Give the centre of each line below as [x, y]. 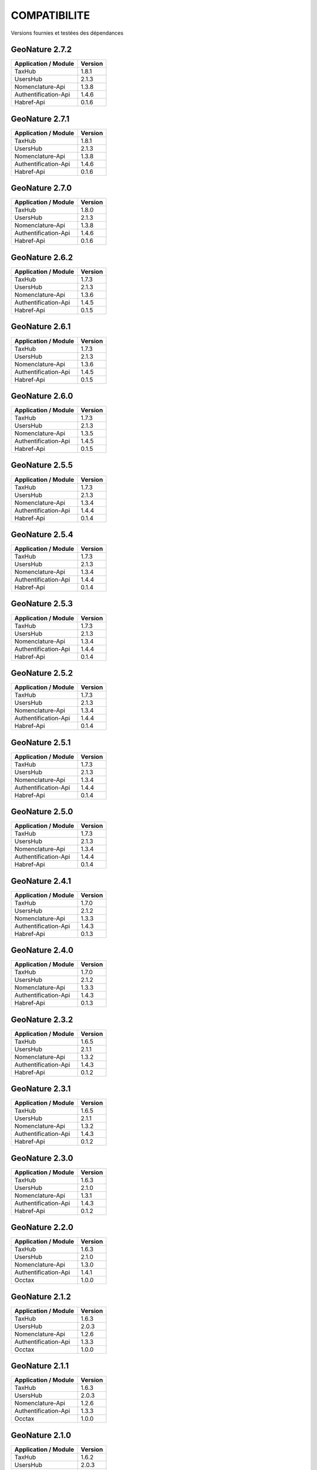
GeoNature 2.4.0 [42, 951]
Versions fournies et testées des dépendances [67, 33]
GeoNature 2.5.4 [42, 534]
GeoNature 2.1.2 [41, 1297]
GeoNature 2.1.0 [41, 1435]
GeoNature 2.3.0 [42, 1158]
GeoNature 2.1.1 [40, 1366]
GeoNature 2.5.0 [42, 812]
